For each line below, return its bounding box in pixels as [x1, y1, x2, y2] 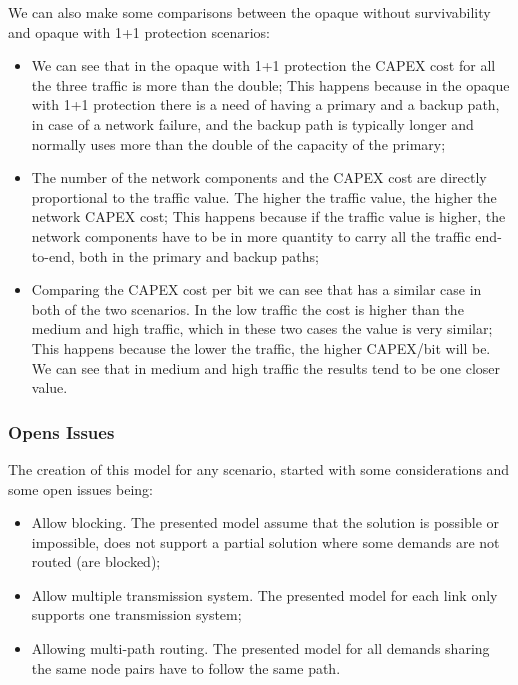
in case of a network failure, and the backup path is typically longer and [31, 113, 474, 134]
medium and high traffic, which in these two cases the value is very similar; [31, 318, 493, 339]
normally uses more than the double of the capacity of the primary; [31, 133, 446, 154]
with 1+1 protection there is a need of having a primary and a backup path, [31, 94, 500, 115]
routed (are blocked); [31, 551, 161, 572]
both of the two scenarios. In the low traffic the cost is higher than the [31, 298, 464, 319]
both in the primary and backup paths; [79, 245, 320, 266]
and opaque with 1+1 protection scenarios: [8, 21, 270, 42]
